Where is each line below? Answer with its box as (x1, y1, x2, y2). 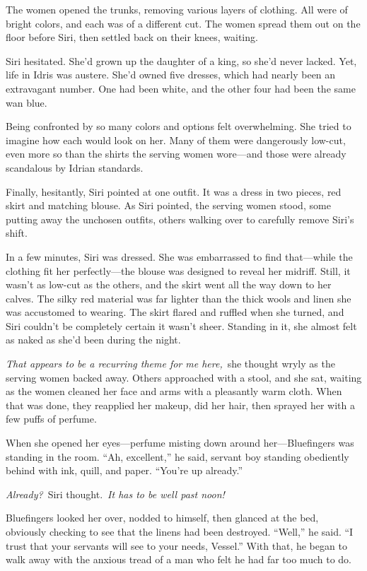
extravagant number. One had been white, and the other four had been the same (6, 81, 356, 95)
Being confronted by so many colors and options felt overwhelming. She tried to (6, 119, 351, 134)
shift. (6, 225, 28, 240)
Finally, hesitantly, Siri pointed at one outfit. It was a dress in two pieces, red (6, 184, 342, 199)
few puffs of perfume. (6, 411, 97, 426)
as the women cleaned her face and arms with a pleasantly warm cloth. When (6, 384, 342, 399)
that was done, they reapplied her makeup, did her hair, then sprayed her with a (6, 397, 355, 412)
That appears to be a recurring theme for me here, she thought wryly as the (6, 356, 335, 371)
